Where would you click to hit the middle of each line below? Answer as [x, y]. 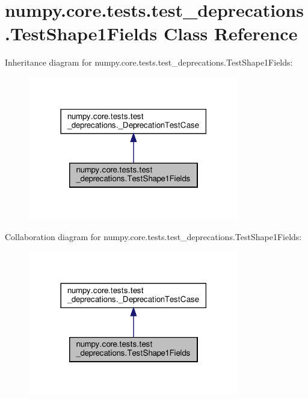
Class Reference [230, 33]
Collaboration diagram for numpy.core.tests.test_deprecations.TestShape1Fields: [153, 236]
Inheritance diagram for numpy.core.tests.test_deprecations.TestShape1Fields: [149, 62]
